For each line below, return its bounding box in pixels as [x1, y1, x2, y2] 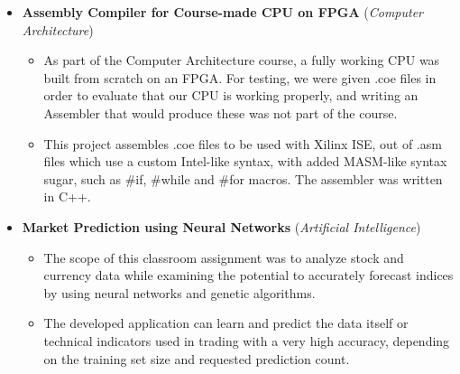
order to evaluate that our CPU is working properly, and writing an [43, 86, 419, 105]
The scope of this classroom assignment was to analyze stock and [43, 248, 404, 266]
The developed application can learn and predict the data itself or [43, 313, 409, 332]
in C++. [43, 187, 91, 206]
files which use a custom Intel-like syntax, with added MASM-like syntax [43, 152, 447, 171]
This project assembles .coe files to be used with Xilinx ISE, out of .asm [43, 134, 442, 153]
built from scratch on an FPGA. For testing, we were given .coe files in [43, 68, 437, 87]
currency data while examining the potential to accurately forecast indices [43, 266, 454, 285]
